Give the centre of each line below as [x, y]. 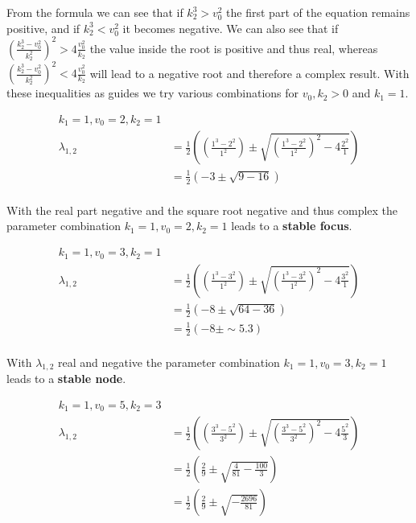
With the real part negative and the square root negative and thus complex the [202, 210]
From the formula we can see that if [95, 12]
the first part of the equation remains [318, 12]
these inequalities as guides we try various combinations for [153, 93]
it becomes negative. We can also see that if [231, 28]
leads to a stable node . [66, 379]
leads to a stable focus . [292, 226]
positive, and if [43, 28]
